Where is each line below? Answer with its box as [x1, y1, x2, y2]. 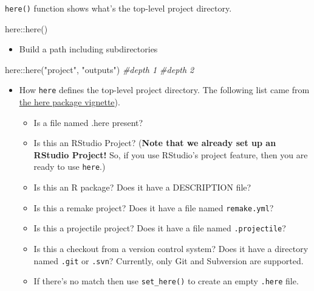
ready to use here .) [33, 160, 106, 173]
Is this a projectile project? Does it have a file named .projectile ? [33, 222, 286, 234]
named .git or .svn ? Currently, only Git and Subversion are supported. [33, 254, 304, 267]
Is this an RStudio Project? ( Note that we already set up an [33, 136, 276, 149]
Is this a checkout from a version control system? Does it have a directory [33, 242, 309, 255]
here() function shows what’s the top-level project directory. [5, 2, 232, 14]
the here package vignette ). [19, 96, 120, 108]
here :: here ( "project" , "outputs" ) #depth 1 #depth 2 [5, 63, 194, 75]
